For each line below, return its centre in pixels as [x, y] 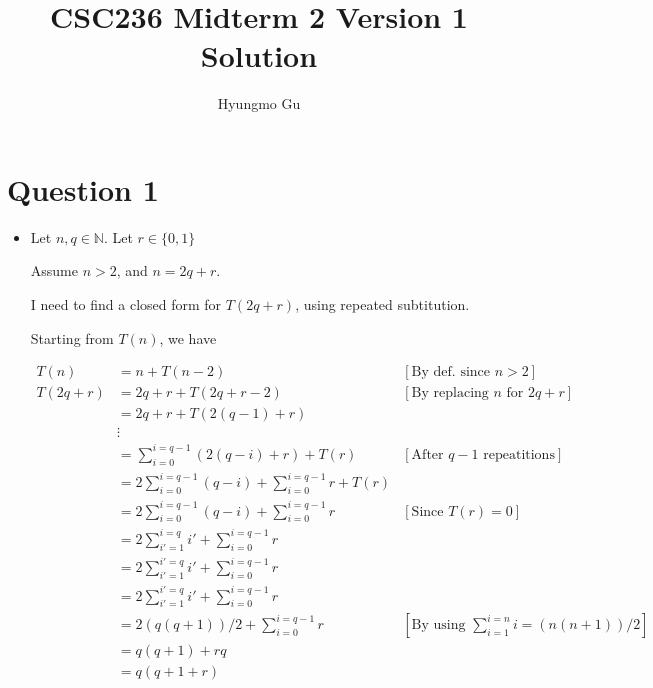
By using [438, 625]
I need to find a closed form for [126, 304]
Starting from [72, 337]
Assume [54, 270]
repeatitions [519, 454]
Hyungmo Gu [259, 103]
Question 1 [83, 188]
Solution [259, 55]
